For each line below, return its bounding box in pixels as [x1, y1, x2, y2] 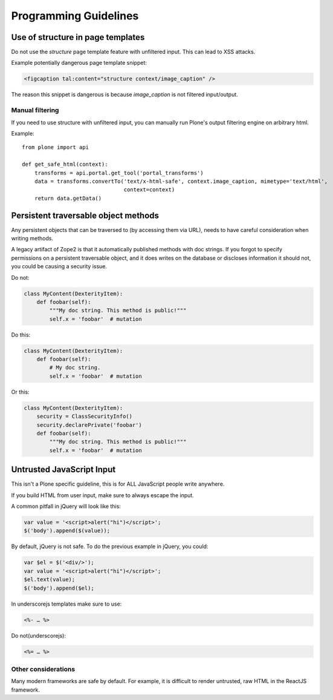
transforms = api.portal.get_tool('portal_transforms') [34, 170, 204, 176]
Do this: [11, 331, 31, 338]
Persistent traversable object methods [11, 210, 160, 220]
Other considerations [11, 665, 76, 673]
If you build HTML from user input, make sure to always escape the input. [11, 491, 195, 499]
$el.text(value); [24, 576, 76, 583]
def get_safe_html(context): [22, 161, 108, 168]
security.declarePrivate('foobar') [36, 421, 142, 428]
